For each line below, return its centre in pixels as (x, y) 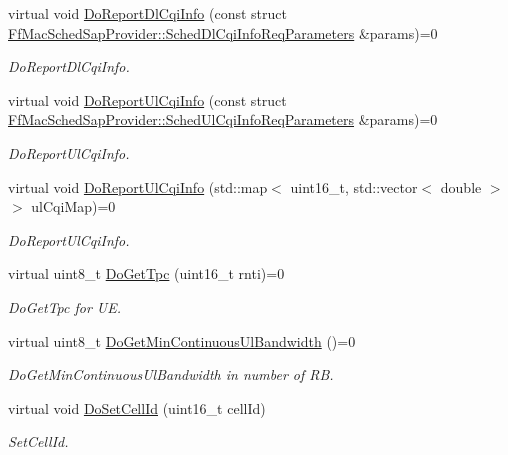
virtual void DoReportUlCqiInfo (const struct (147, 99)
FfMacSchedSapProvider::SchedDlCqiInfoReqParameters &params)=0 (223, 32)
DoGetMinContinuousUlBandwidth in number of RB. (171, 374)
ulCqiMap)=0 (73, 206)
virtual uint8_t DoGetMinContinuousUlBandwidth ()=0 (182, 340)
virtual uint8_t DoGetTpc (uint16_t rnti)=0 (146, 273)
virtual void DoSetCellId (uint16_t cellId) (137, 407)
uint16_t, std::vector (354, 186)
